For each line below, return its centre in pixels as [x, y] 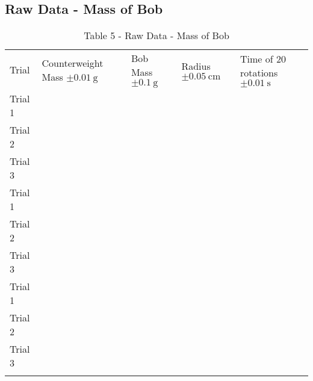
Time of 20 [263, 59]
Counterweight [73, 63]
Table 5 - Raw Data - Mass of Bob [156, 36]
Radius [196, 66]
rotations [259, 73]
